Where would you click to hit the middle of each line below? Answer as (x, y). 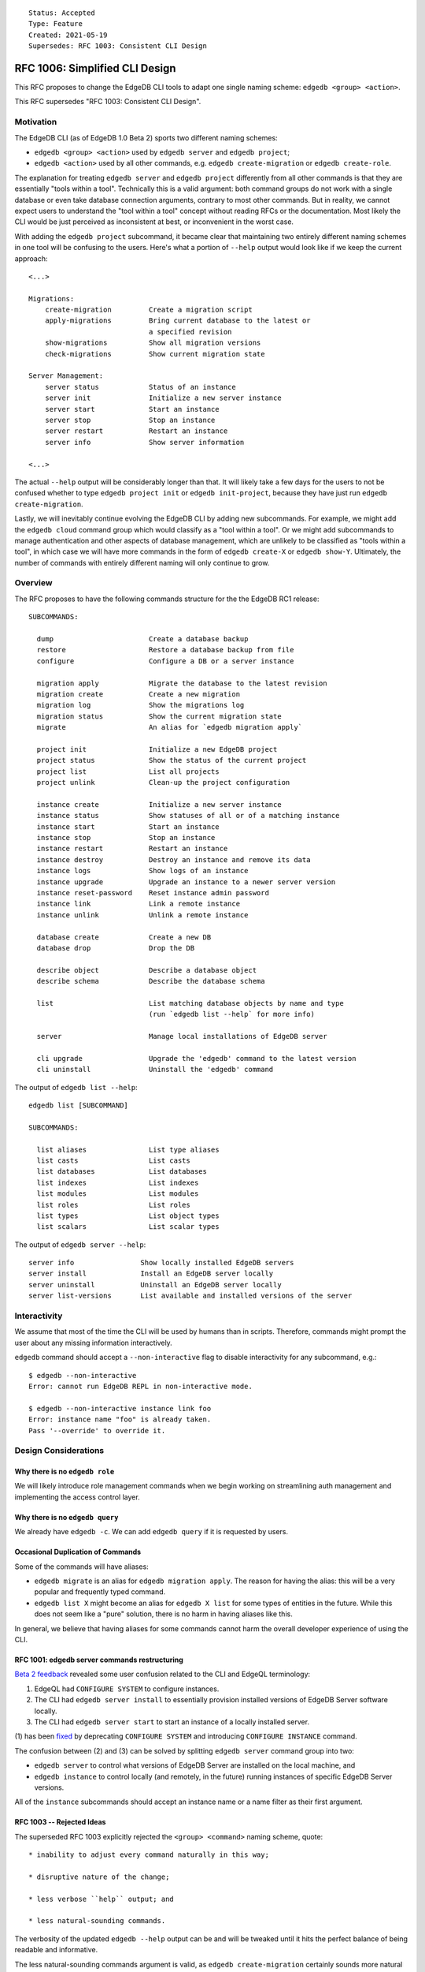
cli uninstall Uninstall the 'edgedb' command (155, 1070)
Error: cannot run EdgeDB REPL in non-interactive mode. (141, 1386)
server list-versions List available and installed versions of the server (190, 1296)
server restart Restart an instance (136, 431)
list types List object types (128, 1216)
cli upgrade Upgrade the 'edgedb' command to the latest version (196, 1058)
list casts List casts (113, 1160)
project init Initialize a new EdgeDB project (157, 749)
